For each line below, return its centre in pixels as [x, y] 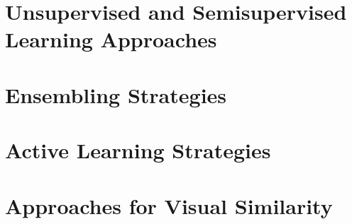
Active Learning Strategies [138, 150]
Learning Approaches [111, 39]
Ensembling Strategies [116, 94]
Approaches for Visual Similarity [169, 205]
